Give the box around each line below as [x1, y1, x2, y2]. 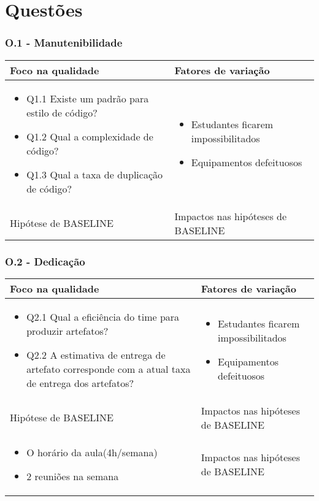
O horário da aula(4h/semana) [26, 445, 158, 459]
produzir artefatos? [26, 323, 109, 338]
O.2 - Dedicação [5, 253, 85, 269]
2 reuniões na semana [26, 468, 119, 483]
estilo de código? [26, 105, 98, 120]
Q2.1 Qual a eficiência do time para [26, 309, 180, 324]
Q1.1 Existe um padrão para [26, 91, 149, 105]
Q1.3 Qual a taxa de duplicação [26, 167, 163, 182]
